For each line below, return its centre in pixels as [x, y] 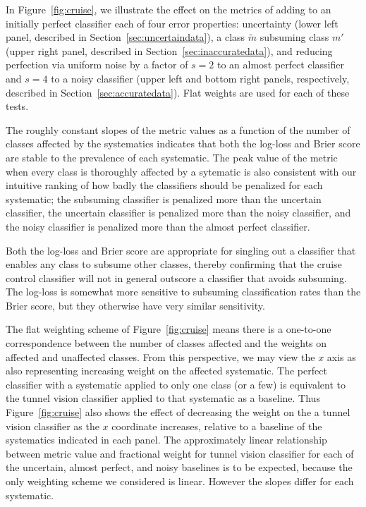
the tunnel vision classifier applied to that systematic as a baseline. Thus [163, 398]
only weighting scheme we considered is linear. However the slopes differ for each [180, 481]
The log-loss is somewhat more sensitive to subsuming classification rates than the [183, 292]
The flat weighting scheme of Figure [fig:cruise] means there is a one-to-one [169, 329]
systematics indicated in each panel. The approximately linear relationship [166, 440]
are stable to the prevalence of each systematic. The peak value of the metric [172, 157]
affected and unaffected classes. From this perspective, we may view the [160, 356]
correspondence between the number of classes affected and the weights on [166, 343]
